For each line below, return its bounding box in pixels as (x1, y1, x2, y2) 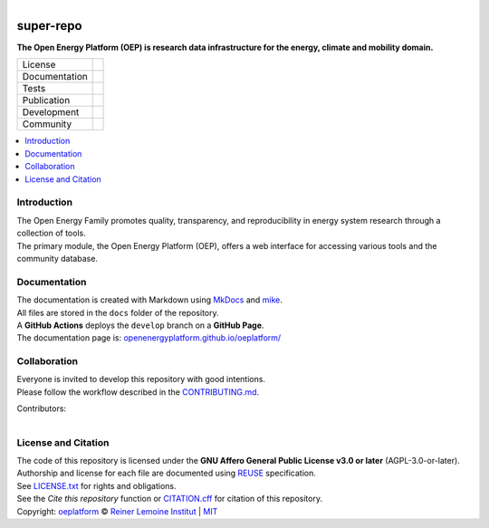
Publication (22, 94, 71, 107)
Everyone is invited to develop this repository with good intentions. (16, 374, 266, 385)
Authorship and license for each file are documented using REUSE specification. (16, 467, 317, 479)
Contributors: (16, 403, 67, 414)
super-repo (16, 18, 82, 34)
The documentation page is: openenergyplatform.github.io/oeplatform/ (16, 332, 282, 343)
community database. (16, 253, 99, 264)
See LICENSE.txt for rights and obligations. (16, 480, 177, 491)
